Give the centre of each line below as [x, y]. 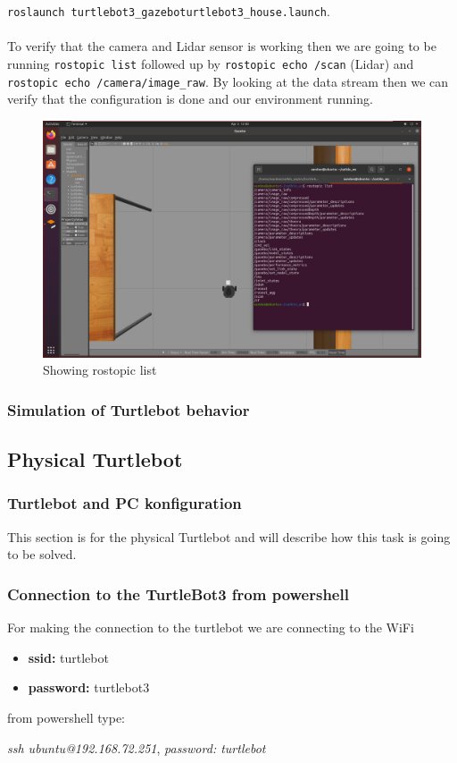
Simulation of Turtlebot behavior [129, 409]
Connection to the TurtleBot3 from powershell [178, 593]
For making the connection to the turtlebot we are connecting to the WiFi [211, 627]
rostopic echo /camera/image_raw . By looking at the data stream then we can [228, 81]
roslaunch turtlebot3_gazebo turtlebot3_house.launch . [169, 11]
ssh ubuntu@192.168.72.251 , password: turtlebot [137, 747]
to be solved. [42, 554]
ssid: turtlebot [68, 657]
